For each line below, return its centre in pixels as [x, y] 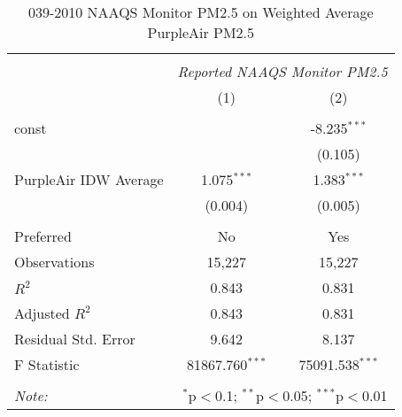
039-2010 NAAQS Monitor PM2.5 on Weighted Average [201, 12]
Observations [54, 262]
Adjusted [42, 313]
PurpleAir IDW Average [89, 179]
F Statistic [47, 364]
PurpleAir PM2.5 [201, 32]
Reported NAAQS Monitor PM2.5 [282, 71]
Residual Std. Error [75, 339]
